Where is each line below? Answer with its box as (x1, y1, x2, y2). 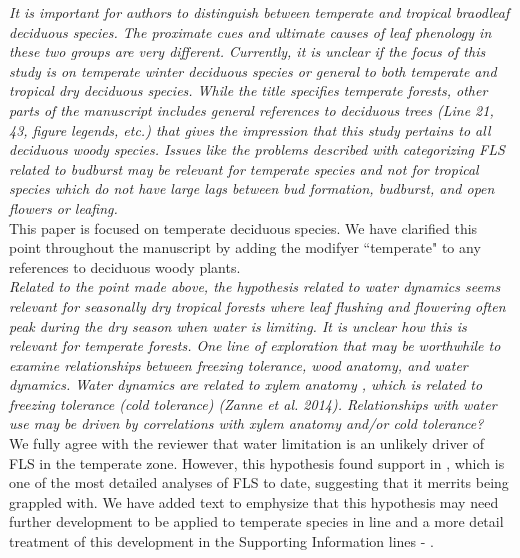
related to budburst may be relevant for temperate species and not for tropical (9, 158, 479, 179)
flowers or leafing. (9, 197, 118, 218)
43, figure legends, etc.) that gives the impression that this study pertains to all (9, 119, 491, 140)
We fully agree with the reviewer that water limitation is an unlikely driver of (9, 433, 485, 454)
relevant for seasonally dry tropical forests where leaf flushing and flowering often (9, 295, 506, 316)
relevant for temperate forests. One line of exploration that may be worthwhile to (9, 335, 501, 356)
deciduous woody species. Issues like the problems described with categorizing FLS (9, 139, 505, 160)
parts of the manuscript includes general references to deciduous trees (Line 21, (9, 99, 494, 120)
